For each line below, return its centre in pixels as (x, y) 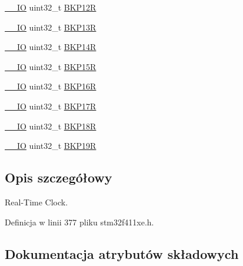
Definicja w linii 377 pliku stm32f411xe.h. (79, 222)
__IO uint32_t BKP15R (51, 66)
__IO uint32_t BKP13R (51, 27)
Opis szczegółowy (59, 177)
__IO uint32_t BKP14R (51, 47)
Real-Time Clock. (36, 202)
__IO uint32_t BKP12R (51, 7)
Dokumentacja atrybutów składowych (122, 253)
